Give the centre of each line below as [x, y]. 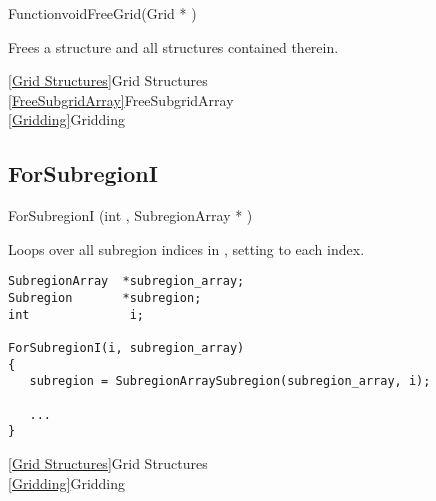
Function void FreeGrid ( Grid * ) [102, 13]
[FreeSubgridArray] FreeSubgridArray [121, 99]
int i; [76, 314]
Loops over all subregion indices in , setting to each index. [186, 248]
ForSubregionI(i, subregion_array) [126, 347]
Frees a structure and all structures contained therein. [173, 46]
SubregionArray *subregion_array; [126, 281]
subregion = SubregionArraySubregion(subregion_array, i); [230, 381]
